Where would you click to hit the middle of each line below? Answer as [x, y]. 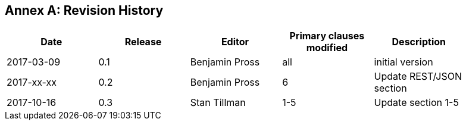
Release [143, 42]
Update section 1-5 [416, 103]
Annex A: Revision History [84, 10]
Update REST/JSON [418, 76]
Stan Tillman [218, 103]
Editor [235, 42]
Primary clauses [327, 36]
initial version [404, 62]
